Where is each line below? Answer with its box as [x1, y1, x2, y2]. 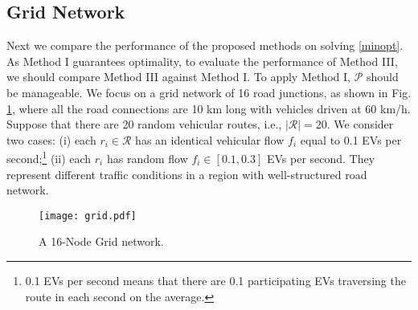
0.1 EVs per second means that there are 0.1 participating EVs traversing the [25, 272, 406, 289]
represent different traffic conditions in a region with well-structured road [6, 165, 367, 182]
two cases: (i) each [6, 131, 96, 148]
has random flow [106, 150, 188, 167]
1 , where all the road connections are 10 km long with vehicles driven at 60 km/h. [6, 100, 411, 116]
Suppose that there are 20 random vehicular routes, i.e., [6, 116, 282, 133]
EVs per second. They [266, 150, 375, 167]
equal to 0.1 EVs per [300, 131, 402, 148]
